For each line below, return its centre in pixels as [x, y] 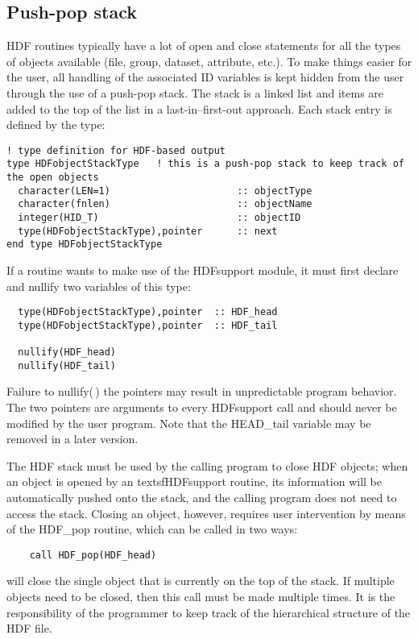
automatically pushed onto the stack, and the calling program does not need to [202, 498]
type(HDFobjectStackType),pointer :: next [148, 231]
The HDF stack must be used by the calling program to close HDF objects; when [207, 465]
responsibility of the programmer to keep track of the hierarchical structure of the [209, 612]
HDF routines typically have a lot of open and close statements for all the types [204, 46]
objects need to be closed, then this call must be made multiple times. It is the [201, 597]
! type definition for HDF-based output [116, 150]
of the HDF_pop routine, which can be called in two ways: [152, 529]
